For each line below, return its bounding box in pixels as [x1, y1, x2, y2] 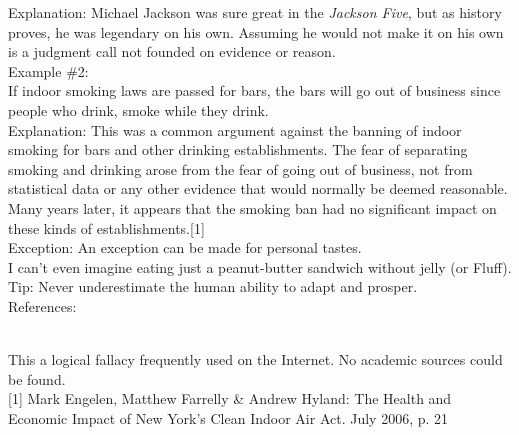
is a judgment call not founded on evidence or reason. [8, 41, 336, 62]
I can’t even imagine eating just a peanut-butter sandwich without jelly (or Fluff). [8, 256, 512, 277]
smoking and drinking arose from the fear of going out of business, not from [8, 158, 473, 179]
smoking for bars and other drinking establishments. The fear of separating [8, 139, 468, 160]
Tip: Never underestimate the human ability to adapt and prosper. [8, 276, 418, 297]
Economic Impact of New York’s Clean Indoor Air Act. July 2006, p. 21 [8, 407, 449, 428]
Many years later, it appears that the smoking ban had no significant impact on [8, 197, 497, 218]
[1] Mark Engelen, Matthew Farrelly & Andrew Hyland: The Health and [8, 388, 452, 409]
